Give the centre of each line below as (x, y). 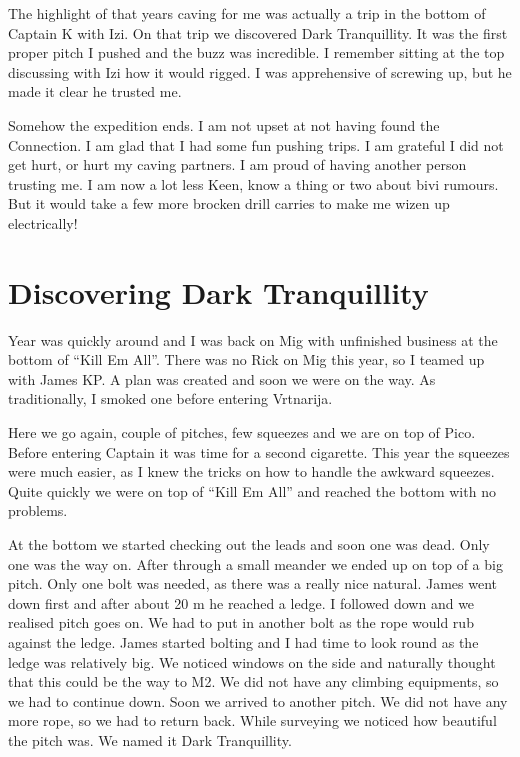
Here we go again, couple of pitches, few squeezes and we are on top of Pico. (242, 432)
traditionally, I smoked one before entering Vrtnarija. (170, 398)
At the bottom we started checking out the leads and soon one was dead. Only (249, 544)
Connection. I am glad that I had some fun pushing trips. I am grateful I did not (256, 144)
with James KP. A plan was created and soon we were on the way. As (222, 378)
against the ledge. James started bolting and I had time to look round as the (243, 641)
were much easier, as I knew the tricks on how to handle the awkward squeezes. (251, 471)
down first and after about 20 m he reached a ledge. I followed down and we (241, 602)
